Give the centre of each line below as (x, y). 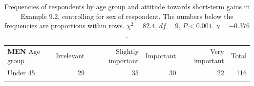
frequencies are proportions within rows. (64, 26)
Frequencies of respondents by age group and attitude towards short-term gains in (127, 6)
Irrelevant (70, 56)
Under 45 (21, 73)
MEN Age (24, 51)
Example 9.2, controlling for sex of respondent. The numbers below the (127, 16)
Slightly (127, 51)
